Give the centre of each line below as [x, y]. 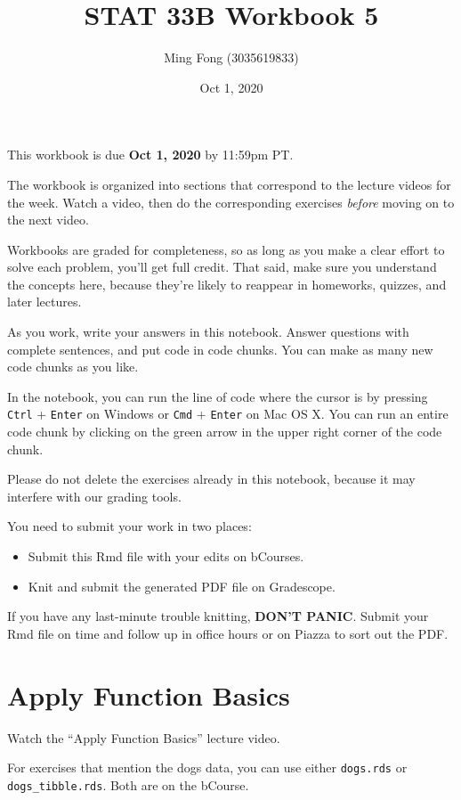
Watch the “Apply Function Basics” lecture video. [144, 737]
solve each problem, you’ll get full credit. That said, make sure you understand [222, 267]
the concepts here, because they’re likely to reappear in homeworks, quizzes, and [227, 284]
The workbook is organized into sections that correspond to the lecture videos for [229, 184]
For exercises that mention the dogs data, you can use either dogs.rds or [207, 767]
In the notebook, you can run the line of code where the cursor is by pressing [218, 396]
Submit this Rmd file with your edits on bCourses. [166, 556]
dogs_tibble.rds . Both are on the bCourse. [128, 784]
